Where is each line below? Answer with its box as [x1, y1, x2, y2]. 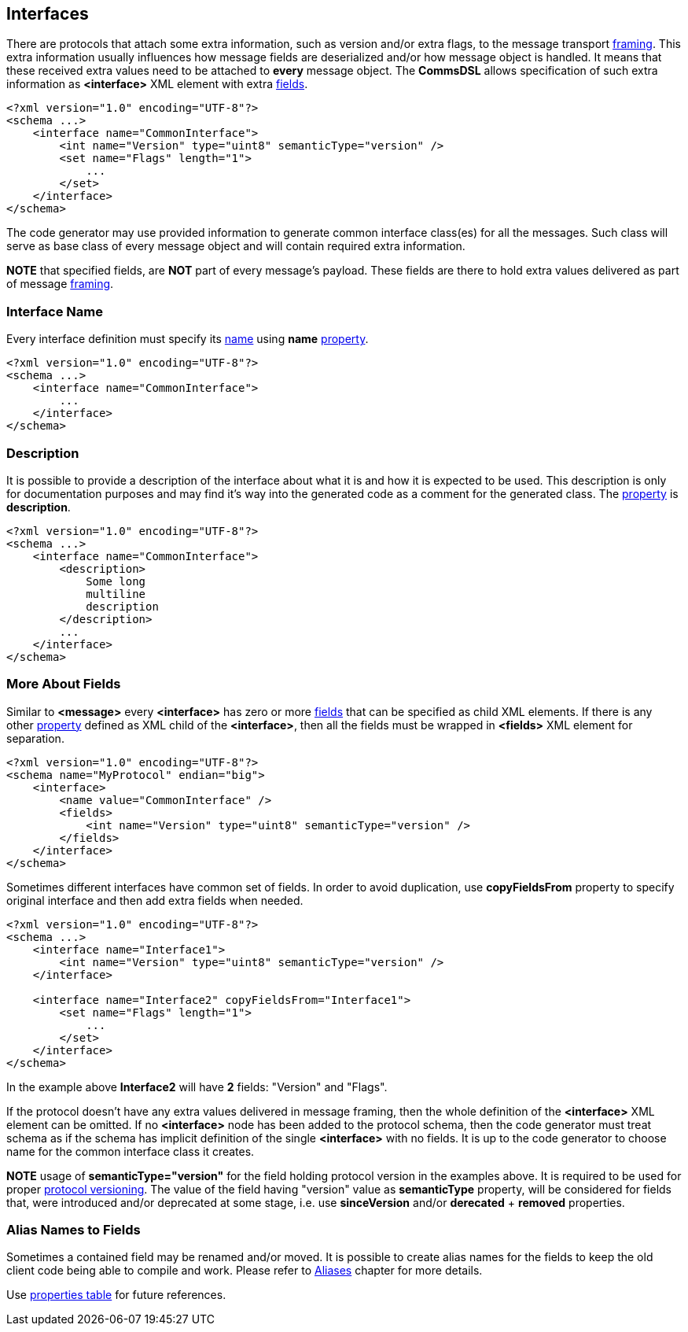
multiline [86, 587, 146, 600]
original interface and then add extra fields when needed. [6, 893, 304, 907]
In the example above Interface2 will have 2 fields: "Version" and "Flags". [6, 1079, 388, 1094]
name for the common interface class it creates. [6, 1144, 255, 1158]
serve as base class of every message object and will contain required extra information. [6, 239, 465, 253]
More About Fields [6, 676, 121, 692]
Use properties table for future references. [6, 1288, 226, 1302]
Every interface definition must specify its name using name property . [6, 332, 369, 346]
